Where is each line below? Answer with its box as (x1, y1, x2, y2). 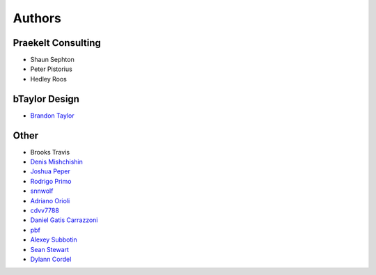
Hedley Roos (30, 74, 68, 83)
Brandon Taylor (30, 111, 75, 120)
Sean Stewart (30, 245, 70, 253)
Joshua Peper (30, 167, 71, 175)
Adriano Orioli (30, 196, 70, 205)
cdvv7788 (30, 206, 59, 214)
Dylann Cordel (30, 255, 72, 263)
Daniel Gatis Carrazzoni (30, 216, 98, 224)
